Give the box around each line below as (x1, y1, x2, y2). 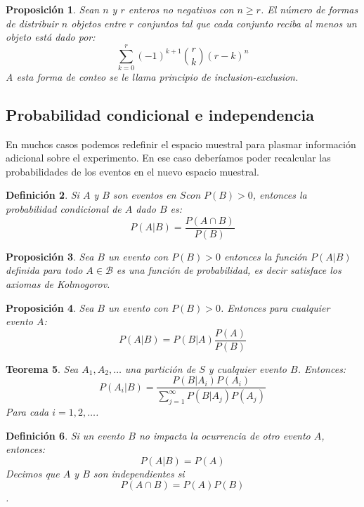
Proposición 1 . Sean (6, 2, 100, 16)
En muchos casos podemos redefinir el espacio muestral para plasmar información (6, 136, 356, 151)
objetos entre (71, 15, 126, 30)
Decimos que (6, 466, 60, 480)
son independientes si (93, 466, 185, 480)
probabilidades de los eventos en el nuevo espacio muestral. (6, 164, 259, 178)
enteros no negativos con (128, 2, 234, 16)
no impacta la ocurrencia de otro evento (138, 428, 311, 442)
